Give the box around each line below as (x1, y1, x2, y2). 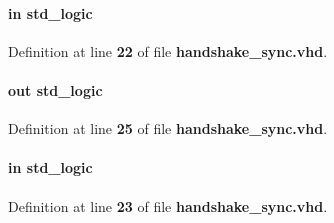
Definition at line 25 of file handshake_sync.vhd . (8, 118, 328, 139)
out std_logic (8, 79, 103, 100)
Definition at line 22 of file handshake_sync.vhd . (8, 40, 328, 61)
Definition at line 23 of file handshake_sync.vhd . (8, 195, 328, 216)
